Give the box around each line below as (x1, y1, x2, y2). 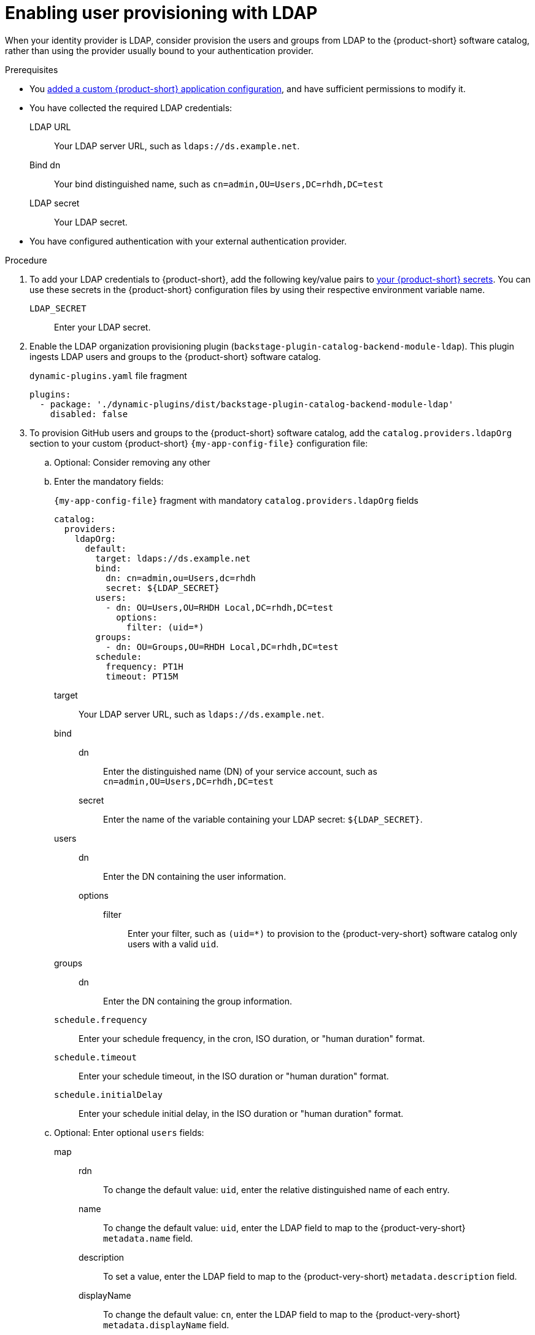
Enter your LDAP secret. (54, 321, 151, 332)
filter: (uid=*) (126, 622, 204, 632)
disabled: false (50, 409, 128, 419)
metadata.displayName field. (103, 1319, 229, 1330)
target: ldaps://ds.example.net (95, 553, 251, 563)
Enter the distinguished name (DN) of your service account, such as (103, 765, 377, 777)
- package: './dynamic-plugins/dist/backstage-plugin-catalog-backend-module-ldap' (39, 399, 454, 409)
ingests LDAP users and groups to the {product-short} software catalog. (29, 351, 321, 362)
